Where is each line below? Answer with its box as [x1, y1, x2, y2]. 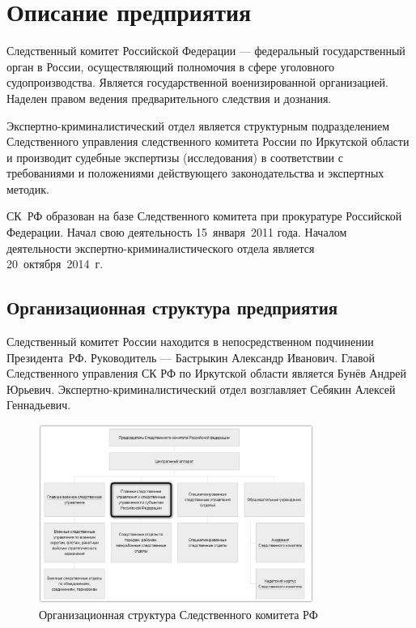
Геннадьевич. [6, 396, 71, 413]
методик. [6, 180, 49, 197]
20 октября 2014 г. [6, 255, 104, 272]
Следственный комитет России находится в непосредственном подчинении [6, 333, 374, 350]
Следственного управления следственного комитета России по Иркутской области [6, 133, 410, 150]
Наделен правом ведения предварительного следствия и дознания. [6, 89, 332, 106]
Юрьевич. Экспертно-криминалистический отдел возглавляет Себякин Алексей [6, 380, 396, 397]
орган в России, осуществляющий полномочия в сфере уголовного [6, 58, 335, 75]
